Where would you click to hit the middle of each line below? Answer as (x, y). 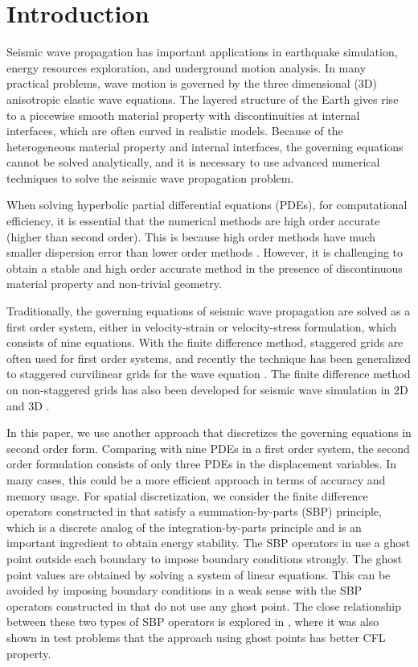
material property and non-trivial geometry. (114, 284)
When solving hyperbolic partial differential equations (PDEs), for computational (207, 205)
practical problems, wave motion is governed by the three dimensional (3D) (192, 83)
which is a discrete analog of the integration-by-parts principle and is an (184, 527)
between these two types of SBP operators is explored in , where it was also (193, 622)
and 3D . (28, 405)
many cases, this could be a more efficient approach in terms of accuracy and (196, 479)
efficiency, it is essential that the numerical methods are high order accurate (193, 221)
